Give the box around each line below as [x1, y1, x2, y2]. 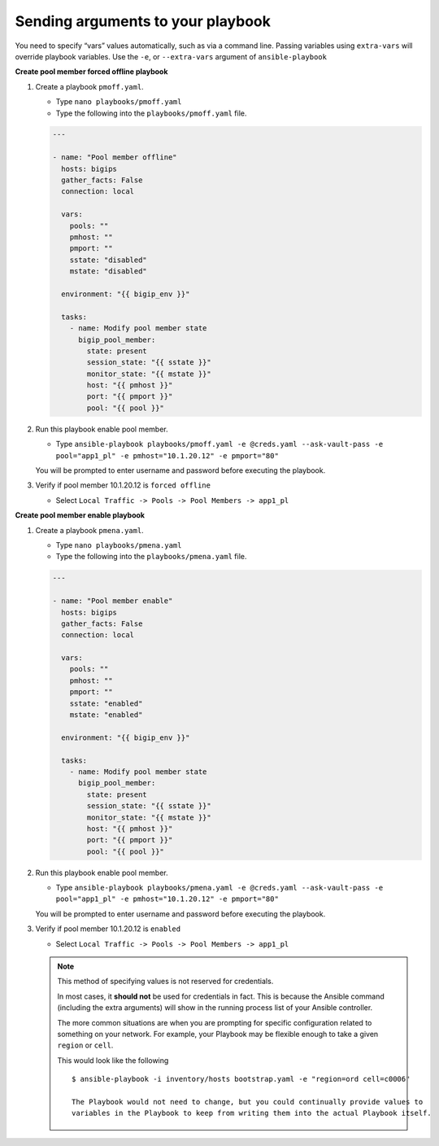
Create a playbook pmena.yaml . [35, 525, 144, 535]
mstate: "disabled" [69, 267, 148, 276]
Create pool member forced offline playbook [15, 67, 168, 77]
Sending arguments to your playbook [15, 12, 272, 30]
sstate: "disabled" [69, 255, 148, 265]
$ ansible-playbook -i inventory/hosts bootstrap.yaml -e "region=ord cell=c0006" [72, 1074, 411, 1084]
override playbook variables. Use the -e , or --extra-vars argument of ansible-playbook [15, 51, 327, 61]
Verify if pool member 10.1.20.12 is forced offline [35, 480, 211, 490]
